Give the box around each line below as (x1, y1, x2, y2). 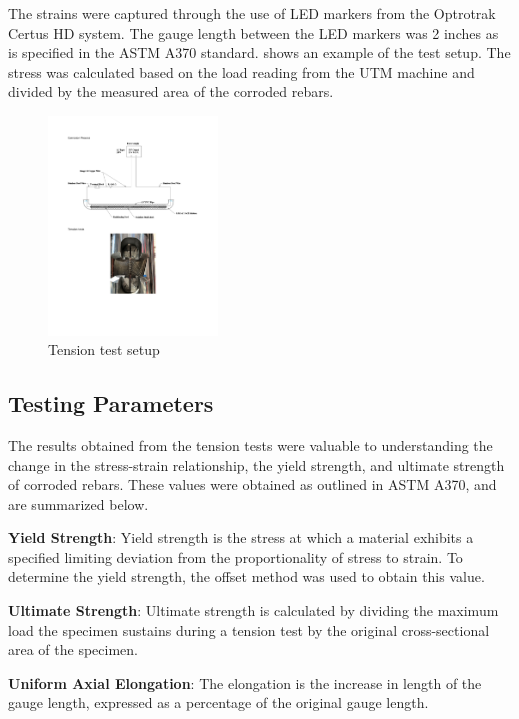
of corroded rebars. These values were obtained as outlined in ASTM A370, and (8, 474, 497, 495)
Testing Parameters (8, 388, 214, 419)
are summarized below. (8, 493, 149, 514)
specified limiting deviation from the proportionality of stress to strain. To (8, 546, 463, 567)
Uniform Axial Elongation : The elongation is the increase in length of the (8, 672, 482, 693)
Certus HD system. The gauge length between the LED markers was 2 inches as (8, 22, 499, 43)
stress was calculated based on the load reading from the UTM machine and (8, 61, 475, 82)
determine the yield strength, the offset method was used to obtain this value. (8, 566, 485, 587)
